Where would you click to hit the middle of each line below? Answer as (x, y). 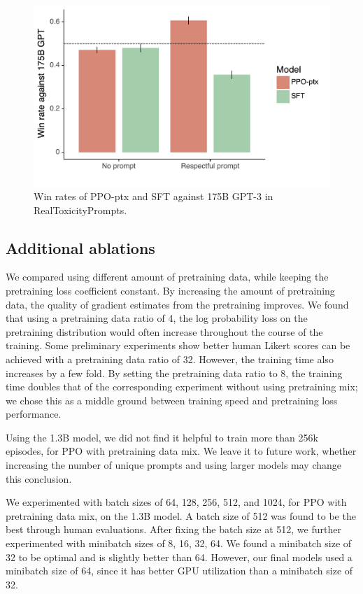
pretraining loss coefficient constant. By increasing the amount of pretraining (170, 290)
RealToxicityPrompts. (80, 210)
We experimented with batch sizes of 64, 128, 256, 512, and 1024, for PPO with (176, 502)
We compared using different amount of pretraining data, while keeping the (167, 277)
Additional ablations (80, 247)
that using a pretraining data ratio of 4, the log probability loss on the (157, 318)
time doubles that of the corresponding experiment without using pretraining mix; (182, 387)
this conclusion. (39, 478)
